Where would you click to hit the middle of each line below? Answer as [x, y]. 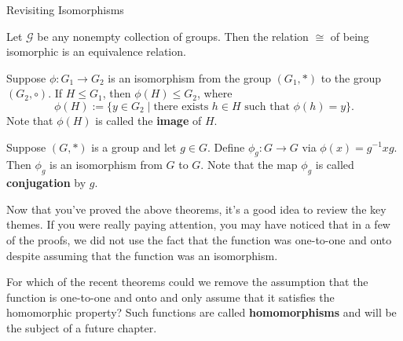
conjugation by [46, 183]
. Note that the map [249, 165]
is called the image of [148, 120]
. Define [226, 147]
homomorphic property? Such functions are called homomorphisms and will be [201, 312]
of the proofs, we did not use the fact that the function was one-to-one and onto [199, 239]
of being [350, 36]
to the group [351, 77]
